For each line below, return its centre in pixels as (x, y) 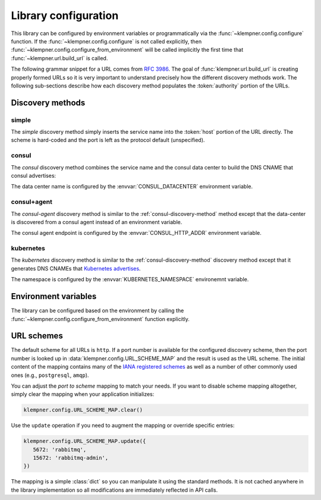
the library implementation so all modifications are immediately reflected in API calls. (114, 490)
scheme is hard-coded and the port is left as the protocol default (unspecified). (108, 140)
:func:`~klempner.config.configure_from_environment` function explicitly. (100, 319)
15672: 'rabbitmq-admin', (71, 458)
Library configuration (65, 15)
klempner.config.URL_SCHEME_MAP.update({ (85, 441)
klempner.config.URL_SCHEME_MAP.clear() (83, 410)
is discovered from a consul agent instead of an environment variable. (97, 222)
